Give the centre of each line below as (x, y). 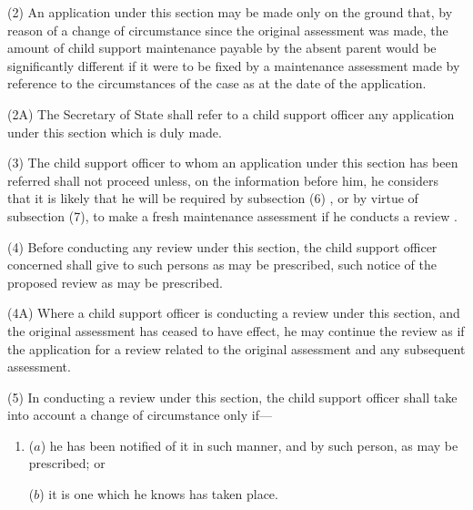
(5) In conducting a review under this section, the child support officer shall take (232, 397)
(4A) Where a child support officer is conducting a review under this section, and (234, 313)
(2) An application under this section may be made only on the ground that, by (230, 12)
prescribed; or (67, 463)
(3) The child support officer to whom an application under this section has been (233, 163)
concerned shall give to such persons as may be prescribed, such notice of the (222, 265)
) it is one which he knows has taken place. (159, 494)
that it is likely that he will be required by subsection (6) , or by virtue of (213, 198)
